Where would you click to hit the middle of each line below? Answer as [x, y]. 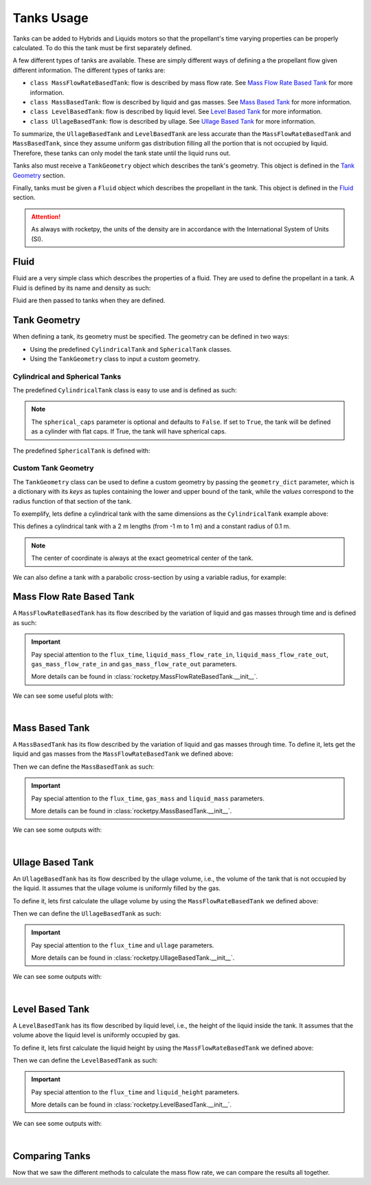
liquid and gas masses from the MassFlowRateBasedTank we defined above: [123, 754]
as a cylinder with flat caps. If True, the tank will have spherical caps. [129, 431]
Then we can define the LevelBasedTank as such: [85, 1060]
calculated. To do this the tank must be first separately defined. [102, 47]
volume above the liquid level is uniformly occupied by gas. [97, 1035]
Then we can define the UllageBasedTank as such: [87, 913]
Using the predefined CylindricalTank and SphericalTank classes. [131, 349]
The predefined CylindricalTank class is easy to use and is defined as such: [125, 390]
